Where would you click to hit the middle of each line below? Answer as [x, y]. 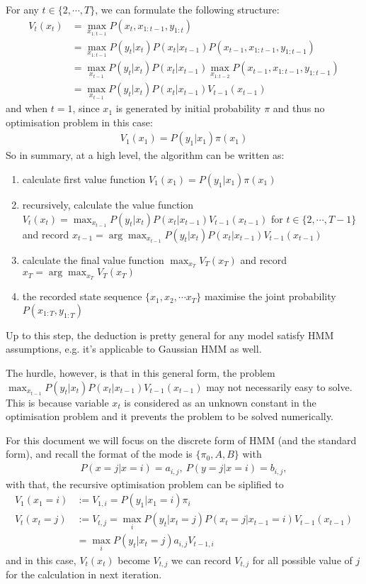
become [134, 560]
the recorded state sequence [82, 296]
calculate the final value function [93, 259]
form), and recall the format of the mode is [99, 454]
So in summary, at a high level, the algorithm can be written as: [145, 155]
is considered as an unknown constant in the [220, 402]
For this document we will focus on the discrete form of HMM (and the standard [181, 440]
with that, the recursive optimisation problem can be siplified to [145, 484]
